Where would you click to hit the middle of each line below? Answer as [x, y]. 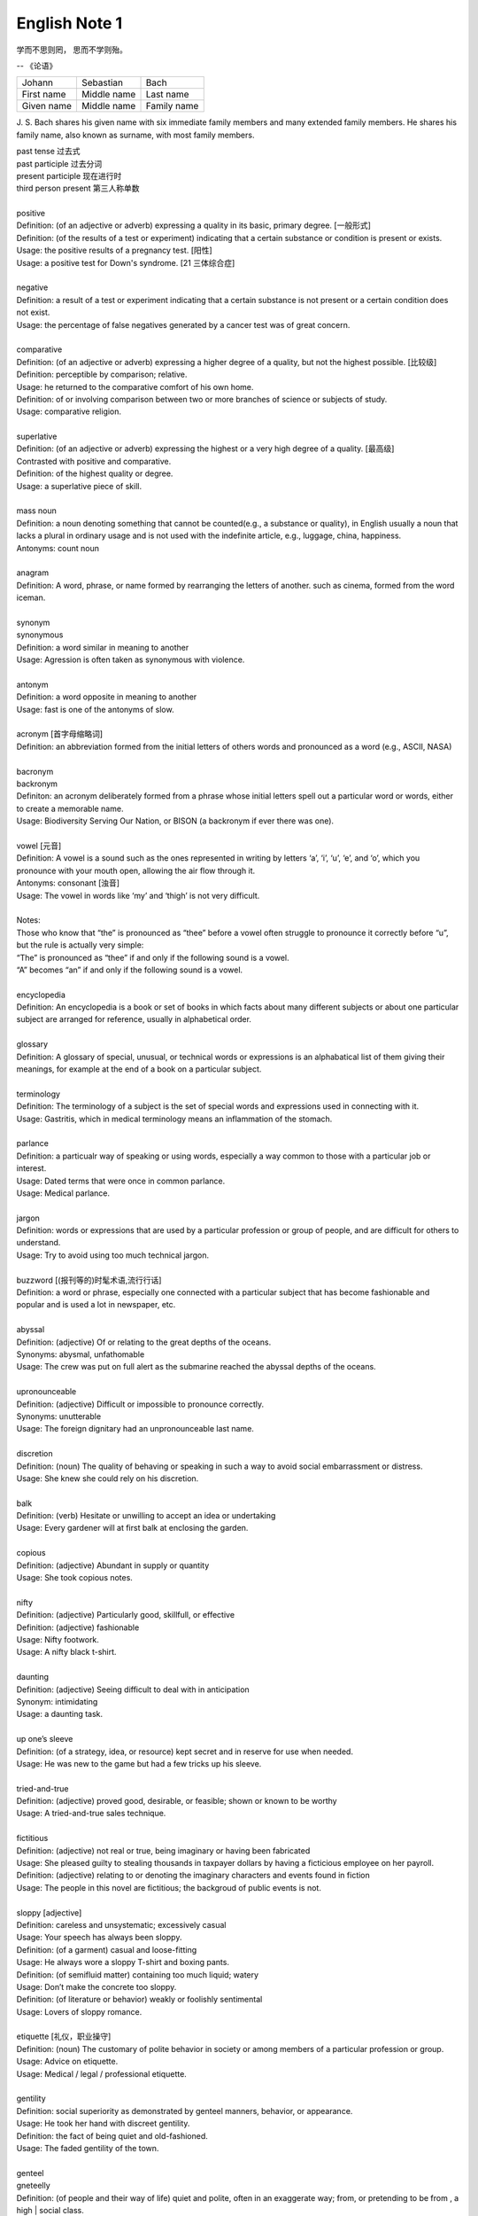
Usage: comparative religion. [69, 411]
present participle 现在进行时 [69, 176]
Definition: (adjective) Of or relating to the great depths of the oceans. [144, 1342]
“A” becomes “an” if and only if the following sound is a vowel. [130, 970]
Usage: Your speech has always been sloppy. [99, 1938]
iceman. [31, 597]
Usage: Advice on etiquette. [67, 2062]
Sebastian [102, 82]
